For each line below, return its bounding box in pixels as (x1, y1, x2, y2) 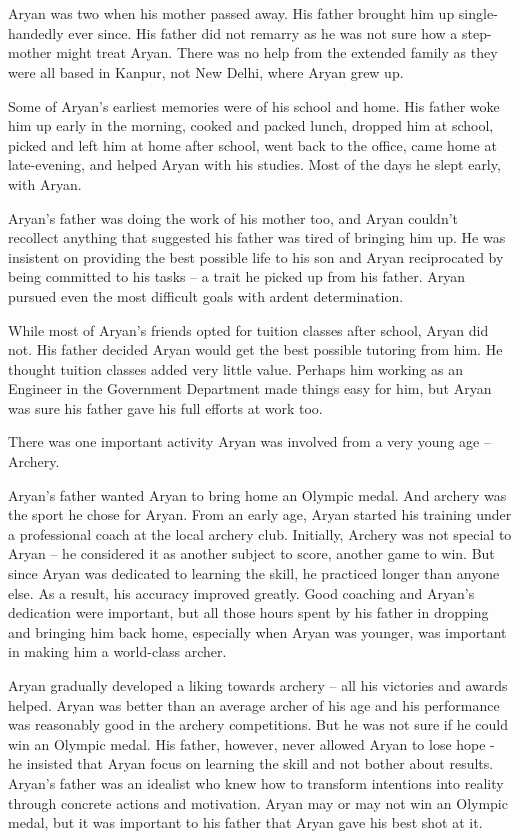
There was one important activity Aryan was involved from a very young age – (8, 431, 491, 452)
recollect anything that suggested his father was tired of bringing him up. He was (8, 227, 506, 248)
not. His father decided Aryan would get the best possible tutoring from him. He (8, 339, 503, 360)
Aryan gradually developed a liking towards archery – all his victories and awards (8, 675, 508, 695)
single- (458, 3, 498, 24)
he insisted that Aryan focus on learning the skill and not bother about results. (8, 753, 494, 774)
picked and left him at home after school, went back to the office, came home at (8, 134, 497, 155)
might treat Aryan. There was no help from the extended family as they (56, 42, 498, 63)
